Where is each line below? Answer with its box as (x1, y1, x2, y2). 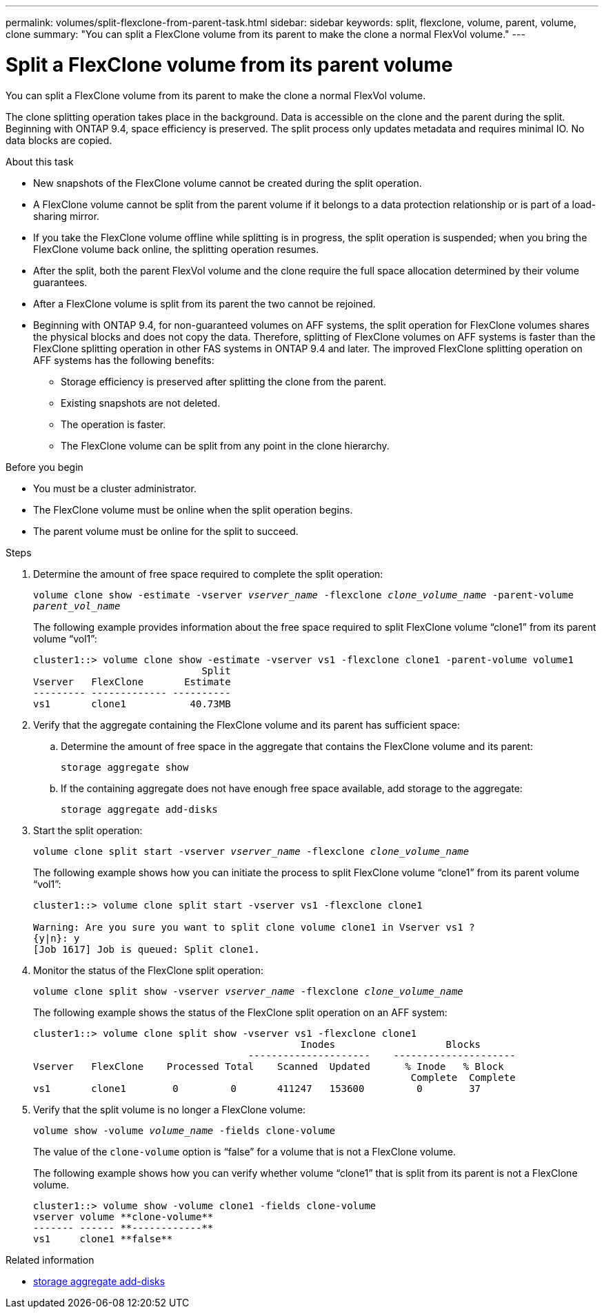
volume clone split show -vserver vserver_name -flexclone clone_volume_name (33, 985, 463, 997)
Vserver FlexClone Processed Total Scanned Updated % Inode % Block (33, 1060, 504, 1072)
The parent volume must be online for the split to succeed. (33, 525, 299, 537)
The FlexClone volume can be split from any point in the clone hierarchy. (61, 439, 390, 452)
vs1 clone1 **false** (33, 1233, 173, 1244)
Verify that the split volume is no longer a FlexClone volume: (33, 1103, 306, 1115)
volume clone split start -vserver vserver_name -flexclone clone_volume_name (33, 845, 470, 857)
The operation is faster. (61, 418, 166, 430)
